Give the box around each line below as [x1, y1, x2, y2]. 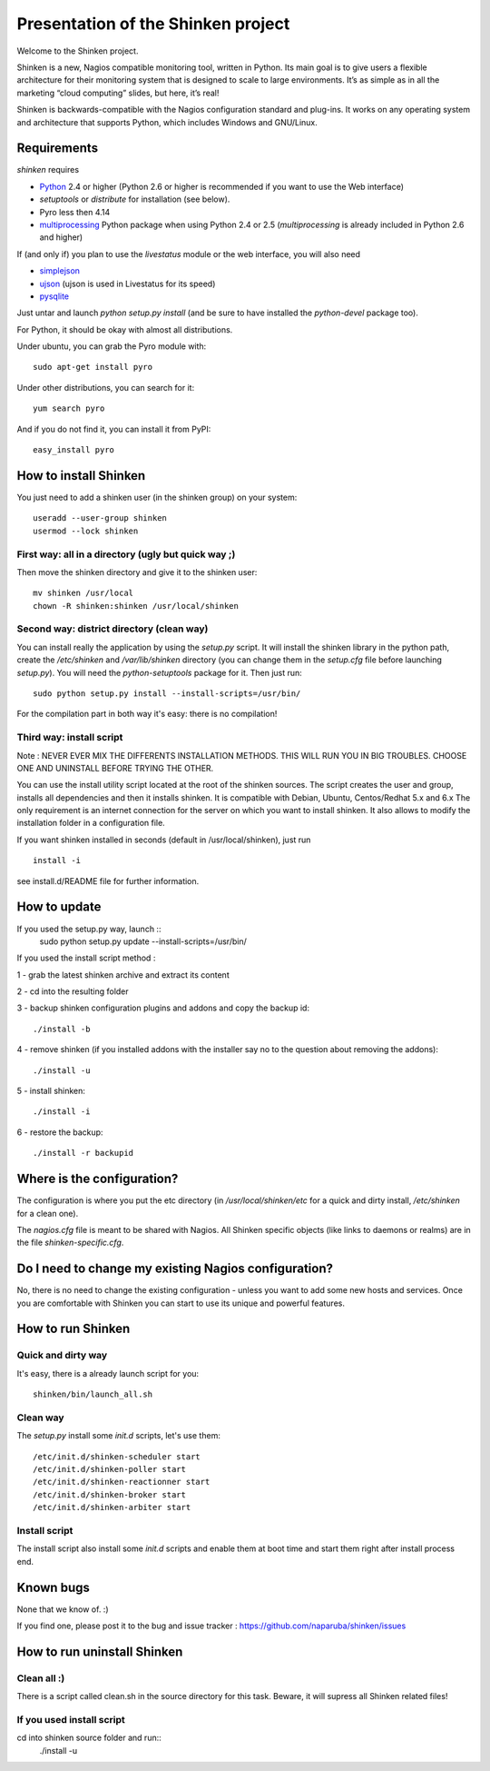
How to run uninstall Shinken [16, 1644, 183, 1659]
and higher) [39, 232, 83, 243]
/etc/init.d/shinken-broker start [33, 1489, 186, 1499]
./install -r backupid [33, 1148, 134, 1159]
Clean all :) [16, 1672, 65, 1685]
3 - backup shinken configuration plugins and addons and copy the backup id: [16, 1002, 310, 1013]
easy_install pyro [33, 445, 115, 455]
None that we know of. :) [16, 1604, 109, 1615]
